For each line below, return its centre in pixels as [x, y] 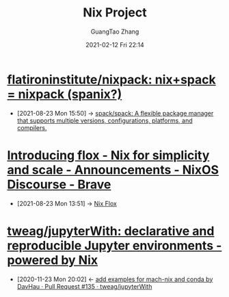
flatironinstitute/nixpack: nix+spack [112, 79]
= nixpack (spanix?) [65, 94]
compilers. [32, 127]
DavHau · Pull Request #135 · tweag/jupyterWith [84, 286]
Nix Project [115, 13]
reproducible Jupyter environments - [114, 245]
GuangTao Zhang [115, 31]
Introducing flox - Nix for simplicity [108, 155]
